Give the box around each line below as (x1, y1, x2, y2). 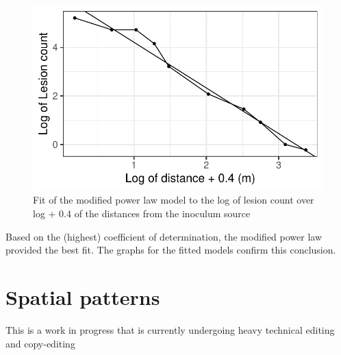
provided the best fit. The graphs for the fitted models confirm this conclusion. (5, 243, 336, 257)
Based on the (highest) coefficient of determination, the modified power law (5, 229, 323, 243)
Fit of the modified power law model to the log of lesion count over (33, 193, 314, 207)
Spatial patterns (5, 282, 160, 310)
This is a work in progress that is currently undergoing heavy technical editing (5, 322, 335, 336)
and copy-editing (5, 336, 75, 350)
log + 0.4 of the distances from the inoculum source (33, 206, 251, 220)
